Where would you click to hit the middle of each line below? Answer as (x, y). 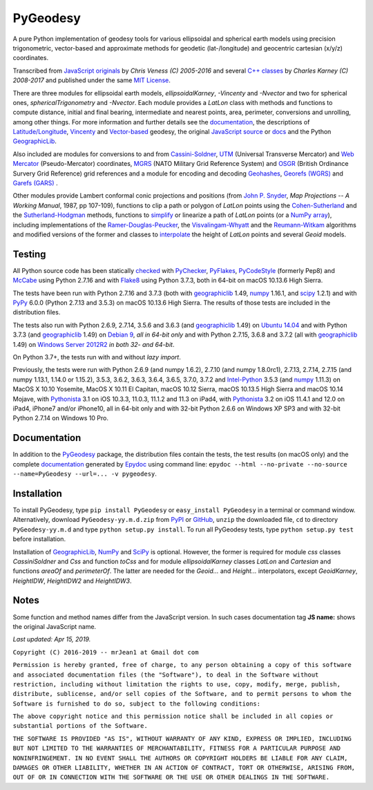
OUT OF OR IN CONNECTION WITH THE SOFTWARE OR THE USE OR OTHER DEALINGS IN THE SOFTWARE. (171, 777)
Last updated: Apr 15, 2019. (52, 639)
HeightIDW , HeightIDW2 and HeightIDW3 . (72, 581)
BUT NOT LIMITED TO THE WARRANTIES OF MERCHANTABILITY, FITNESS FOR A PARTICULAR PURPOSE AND (177, 749)
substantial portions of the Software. (80, 726)
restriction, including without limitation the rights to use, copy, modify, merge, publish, (177, 684)
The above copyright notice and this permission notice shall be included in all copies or (173, 716)
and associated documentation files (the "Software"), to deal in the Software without (166, 675)
